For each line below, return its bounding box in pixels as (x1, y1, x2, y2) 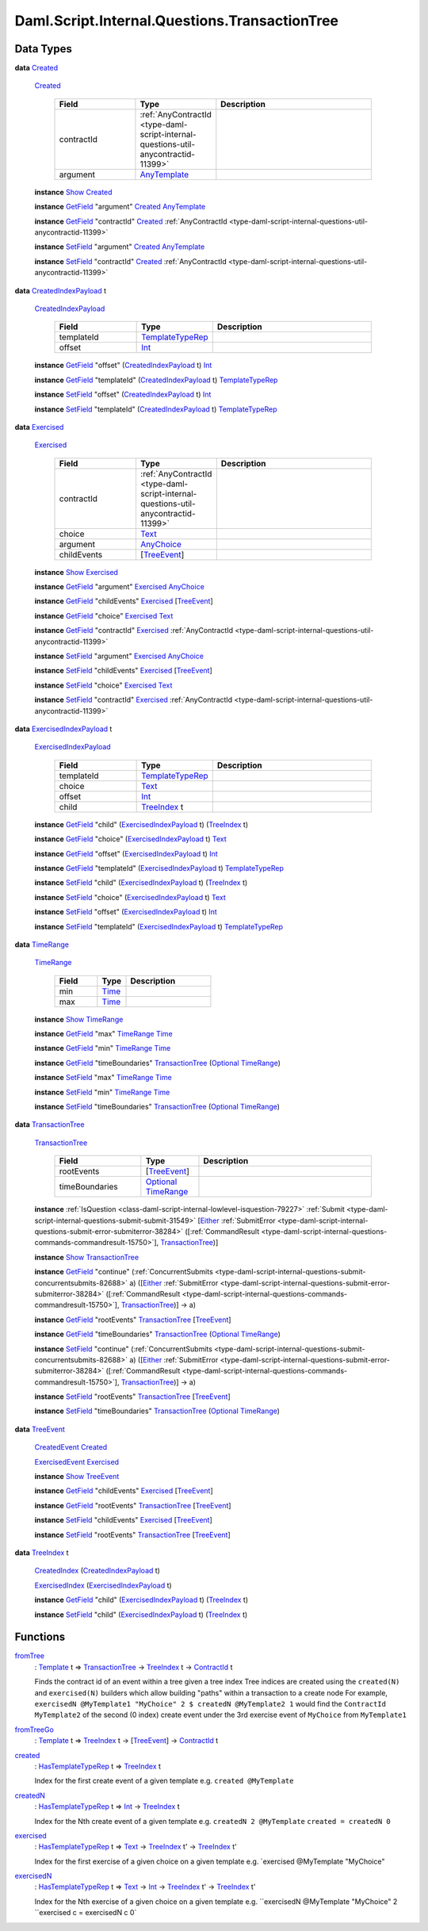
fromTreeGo (14, 1725, 55, 1734)
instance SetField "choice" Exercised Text (34, 680, 173, 690)
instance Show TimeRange (34, 1014, 124, 1024)
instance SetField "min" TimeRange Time (34, 1087, 170, 1097)
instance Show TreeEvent (34, 1472, 120, 1481)
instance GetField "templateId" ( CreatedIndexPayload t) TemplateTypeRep (34, 375, 278, 385)
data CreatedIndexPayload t (14, 285, 107, 295)
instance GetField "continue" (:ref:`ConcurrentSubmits (34, 1267, 213, 1277)
